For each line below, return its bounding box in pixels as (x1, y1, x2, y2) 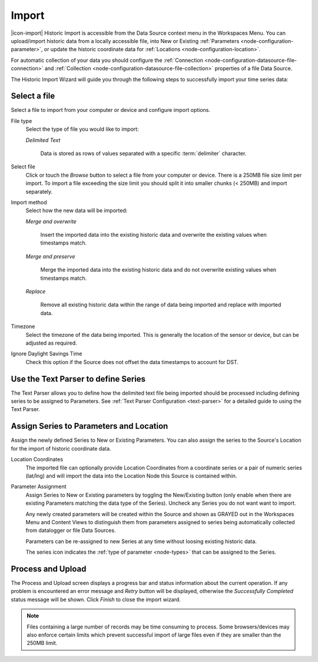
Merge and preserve (25, 253, 75, 260)
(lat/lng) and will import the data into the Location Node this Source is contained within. (25, 472, 237, 479)
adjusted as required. (25, 339, 78, 346)
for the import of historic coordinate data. (11, 445, 111, 452)
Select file (11, 163, 35, 170)
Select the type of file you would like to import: (25, 125, 139, 133)
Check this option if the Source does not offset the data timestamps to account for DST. (25, 358, 238, 365)
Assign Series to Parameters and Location (11, 421, 168, 431)
